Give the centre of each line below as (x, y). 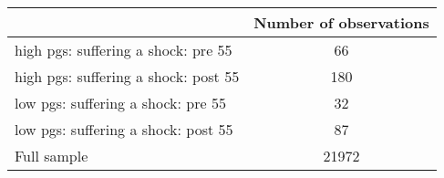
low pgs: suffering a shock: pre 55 (120, 103)
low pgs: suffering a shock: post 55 (124, 129)
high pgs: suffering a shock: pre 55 (124, 50)
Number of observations (341, 22)
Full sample (52, 156)
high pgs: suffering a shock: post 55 (127, 76)
